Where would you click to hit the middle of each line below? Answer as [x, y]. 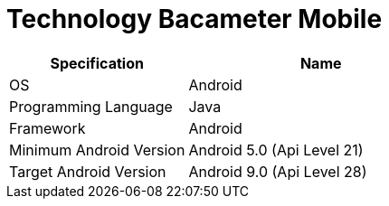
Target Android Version [88, 171]
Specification [97, 63]
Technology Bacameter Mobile [194, 19]
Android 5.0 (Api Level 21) [276, 150]
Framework [47, 128]
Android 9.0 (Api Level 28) [278, 171]
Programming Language [91, 106]
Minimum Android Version [97, 150]
